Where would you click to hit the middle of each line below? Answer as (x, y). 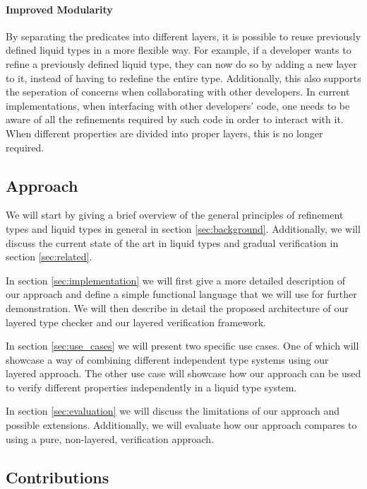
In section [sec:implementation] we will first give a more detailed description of (176, 280)
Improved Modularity (59, 9)
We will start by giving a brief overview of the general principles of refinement (175, 215)
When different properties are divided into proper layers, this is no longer (164, 133)
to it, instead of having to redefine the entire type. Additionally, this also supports (183, 77)
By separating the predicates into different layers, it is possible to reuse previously (183, 36)
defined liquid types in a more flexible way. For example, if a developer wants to (179, 50)
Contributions (58, 477)
